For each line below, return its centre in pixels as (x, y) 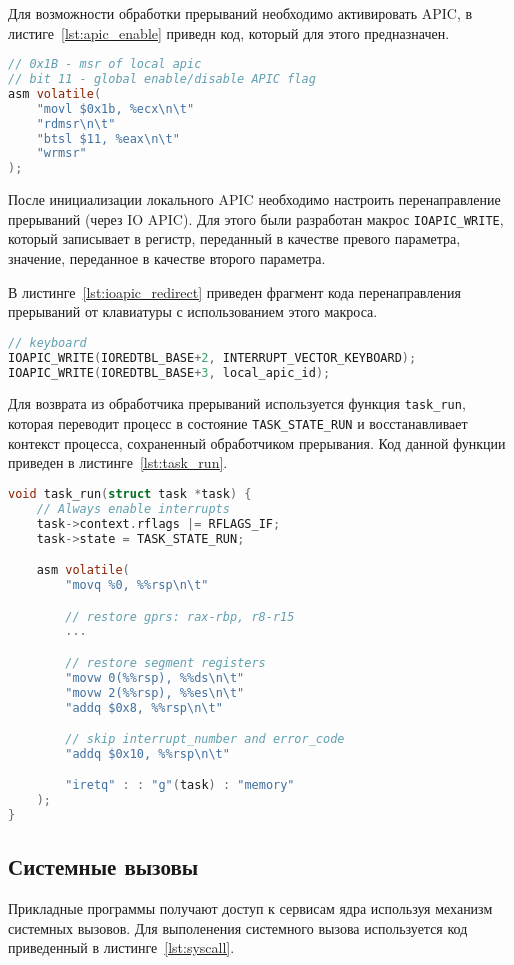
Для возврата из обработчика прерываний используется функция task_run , (237, 403)
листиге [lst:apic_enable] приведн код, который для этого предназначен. (229, 32)
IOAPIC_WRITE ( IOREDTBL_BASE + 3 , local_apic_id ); (169, 372)
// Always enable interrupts (133, 508)
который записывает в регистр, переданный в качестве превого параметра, (234, 238)
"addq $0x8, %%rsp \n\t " (144, 707)
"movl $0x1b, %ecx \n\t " (115, 108)
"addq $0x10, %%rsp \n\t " (147, 753)
